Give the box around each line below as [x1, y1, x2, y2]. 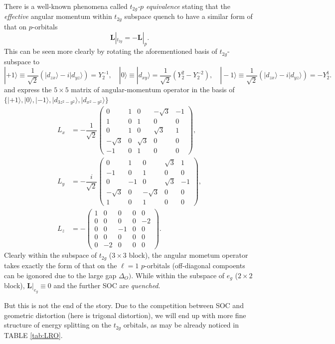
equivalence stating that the [146, 1, 230, 11]
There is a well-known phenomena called [4, 1, 128, 11]
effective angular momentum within [4, 11, 112, 21]
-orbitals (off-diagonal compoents [145, 260, 245, 270]
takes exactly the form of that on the [4, 260, 117, 270]
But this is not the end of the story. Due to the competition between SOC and [4, 300, 244, 311]
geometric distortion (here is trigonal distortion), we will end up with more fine [4, 310, 246, 320]
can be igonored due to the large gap [4, 270, 117, 280]
